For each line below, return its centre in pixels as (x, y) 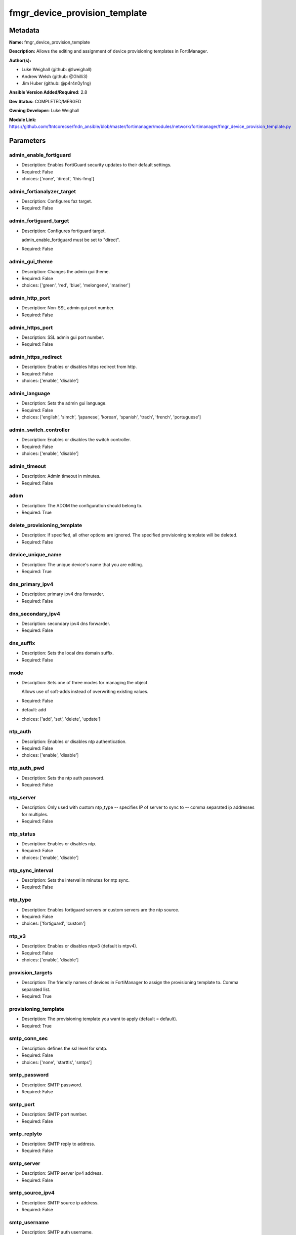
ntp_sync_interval (31, 870)
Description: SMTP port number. (54, 1114)
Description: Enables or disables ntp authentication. (74, 741)
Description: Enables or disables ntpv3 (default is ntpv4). (80, 946)
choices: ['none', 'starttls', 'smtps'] (57, 1062)
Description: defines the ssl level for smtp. (64, 1048)
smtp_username (29, 1222)
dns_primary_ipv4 (31, 584)
